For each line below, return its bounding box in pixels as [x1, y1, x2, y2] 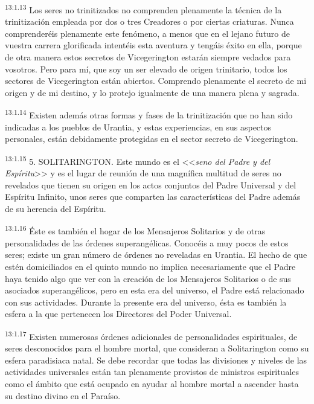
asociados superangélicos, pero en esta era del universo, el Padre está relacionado [5, 284, 304, 297]
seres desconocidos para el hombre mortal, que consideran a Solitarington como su [5, 342, 309, 354]
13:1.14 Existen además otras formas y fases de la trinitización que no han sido [5, 107, 293, 121]
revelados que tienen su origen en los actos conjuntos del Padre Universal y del [5, 178, 296, 191]
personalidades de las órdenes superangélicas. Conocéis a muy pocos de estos [5, 236, 289, 249]
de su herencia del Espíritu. [5, 202, 106, 214]
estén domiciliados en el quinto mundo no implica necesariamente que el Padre [5, 260, 296, 272]
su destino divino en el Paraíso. [5, 389, 121, 402]
